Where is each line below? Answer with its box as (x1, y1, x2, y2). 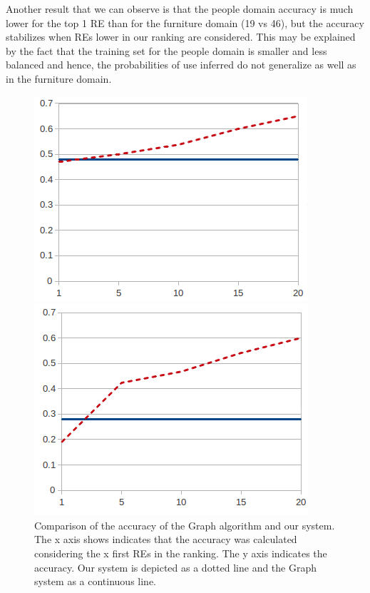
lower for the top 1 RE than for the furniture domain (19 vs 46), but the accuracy (6, 15, 364, 30)
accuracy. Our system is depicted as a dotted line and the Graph (34, 559, 317, 574)
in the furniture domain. (6, 71, 112, 86)
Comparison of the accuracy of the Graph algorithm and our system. (34, 517, 335, 532)
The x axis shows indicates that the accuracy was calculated (34, 532, 297, 547)
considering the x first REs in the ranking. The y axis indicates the (34, 545, 327, 560)
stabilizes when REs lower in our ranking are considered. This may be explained (6, 29, 356, 44)
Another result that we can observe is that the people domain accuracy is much (6, 1, 354, 16)
